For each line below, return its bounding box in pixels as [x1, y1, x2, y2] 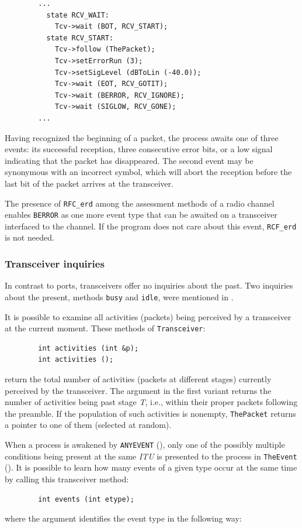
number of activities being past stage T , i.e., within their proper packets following [5, 396, 298, 408]
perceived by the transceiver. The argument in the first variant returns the [5, 384, 272, 396]
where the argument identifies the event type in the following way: [5, 512, 242, 524]
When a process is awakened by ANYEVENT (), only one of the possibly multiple [5, 438, 285, 450]
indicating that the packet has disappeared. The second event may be [5, 154, 254, 166]
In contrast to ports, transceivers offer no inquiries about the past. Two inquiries [5, 279, 293, 292]
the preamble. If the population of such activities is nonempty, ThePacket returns [5, 407, 296, 419]
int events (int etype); [38, 495, 134, 503]
